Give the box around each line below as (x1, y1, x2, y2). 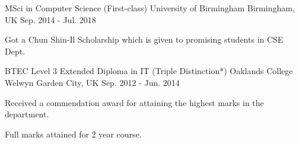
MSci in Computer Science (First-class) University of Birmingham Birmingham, (5, 2, 295, 14)
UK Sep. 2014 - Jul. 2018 (5, 13, 96, 25)
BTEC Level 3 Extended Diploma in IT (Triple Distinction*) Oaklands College (5, 65, 293, 77)
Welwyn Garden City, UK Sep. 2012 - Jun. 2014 (5, 76, 180, 88)
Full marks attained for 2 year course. (5, 127, 142, 140)
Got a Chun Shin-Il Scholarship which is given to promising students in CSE (5, 33, 284, 46)
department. (5, 108, 49, 120)
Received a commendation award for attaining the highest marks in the (5, 96, 264, 108)
